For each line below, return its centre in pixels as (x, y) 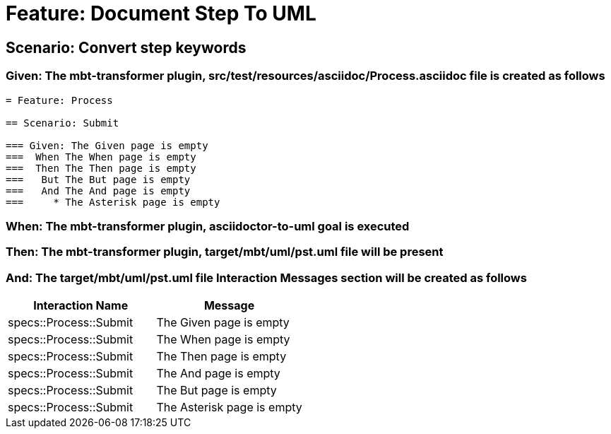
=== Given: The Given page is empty (107, 145)
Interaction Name (81, 306)
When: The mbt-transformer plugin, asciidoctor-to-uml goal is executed (208, 226)
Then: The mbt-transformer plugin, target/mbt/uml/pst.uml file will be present (225, 252)
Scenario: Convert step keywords (126, 47)
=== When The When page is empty (101, 157)
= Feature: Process (59, 100)
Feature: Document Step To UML (161, 13)
